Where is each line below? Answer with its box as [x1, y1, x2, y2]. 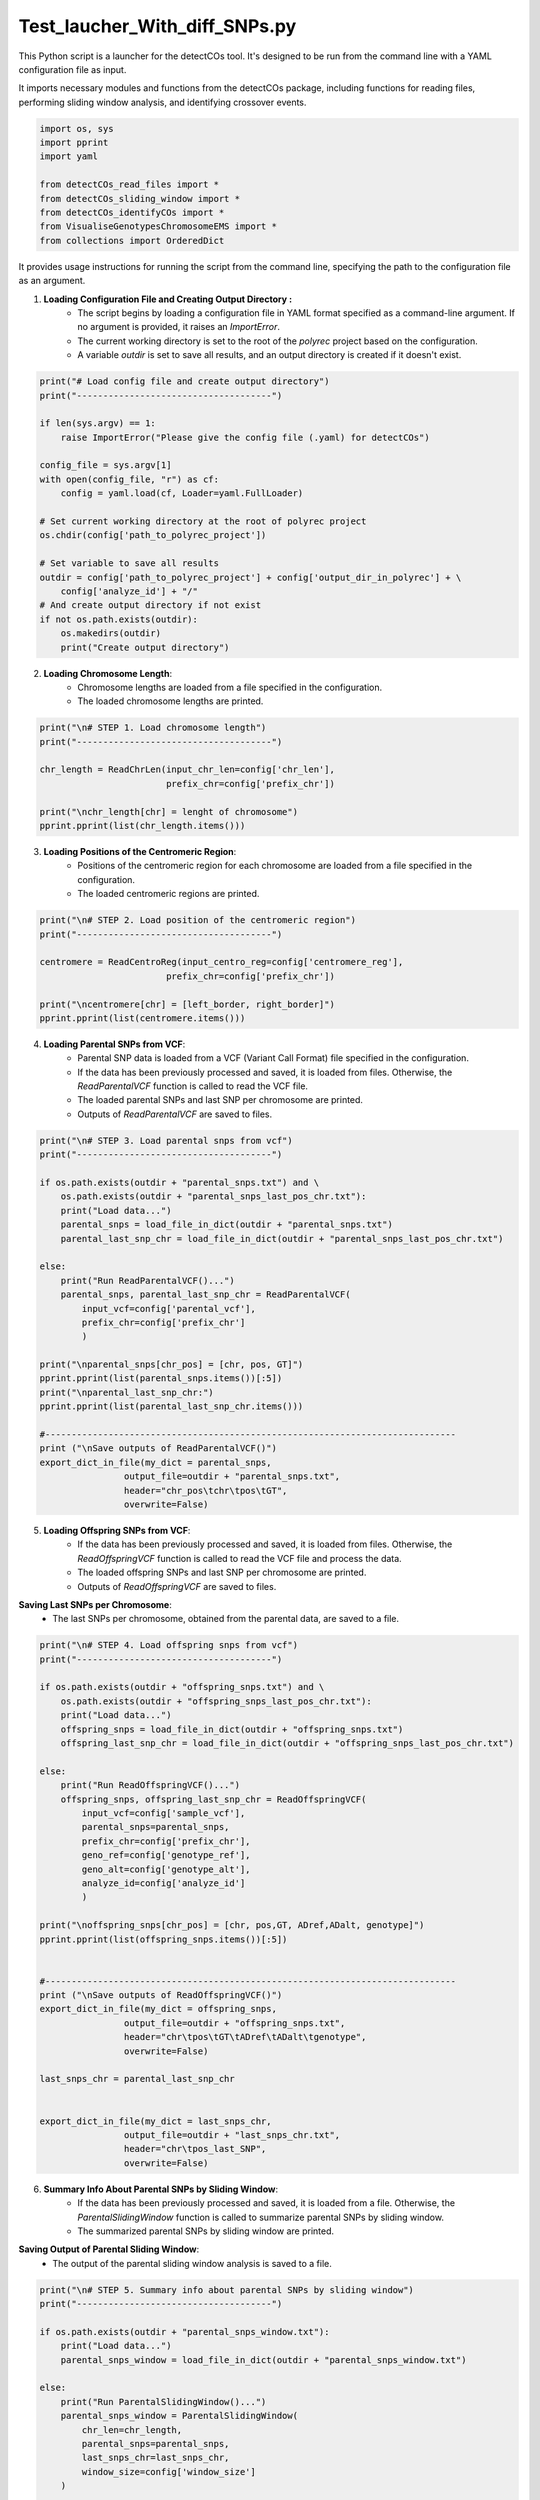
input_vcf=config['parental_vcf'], [81, 1303, 257, 1314]
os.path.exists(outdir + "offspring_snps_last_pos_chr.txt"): [60, 1695, 372, 1707]
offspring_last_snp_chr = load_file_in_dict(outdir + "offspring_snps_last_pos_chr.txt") [60, 1738, 515, 1749]
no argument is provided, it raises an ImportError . [77, 321, 280, 333]
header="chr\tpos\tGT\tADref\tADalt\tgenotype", [123, 2031, 367, 2043]
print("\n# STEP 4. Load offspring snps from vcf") [39, 1640, 299, 1651]
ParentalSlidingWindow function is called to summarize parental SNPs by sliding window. [77, 2211, 445, 2223]
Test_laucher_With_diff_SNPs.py [18, 15, 297, 37]
